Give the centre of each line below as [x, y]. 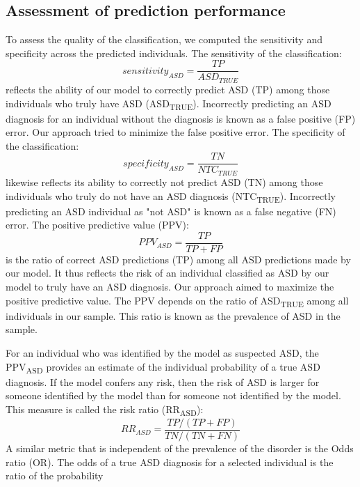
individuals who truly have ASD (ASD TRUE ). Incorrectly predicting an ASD [169, 104]
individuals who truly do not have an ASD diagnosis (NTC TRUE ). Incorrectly [171, 196]
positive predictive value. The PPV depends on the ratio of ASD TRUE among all [177, 301]
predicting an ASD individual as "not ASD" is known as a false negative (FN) [171, 211]
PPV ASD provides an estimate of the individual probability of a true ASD [163, 367]
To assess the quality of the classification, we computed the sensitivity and [164, 39]
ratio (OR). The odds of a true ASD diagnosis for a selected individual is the [170, 462]
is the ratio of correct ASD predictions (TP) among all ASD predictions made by [178, 259]
